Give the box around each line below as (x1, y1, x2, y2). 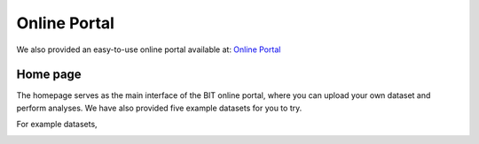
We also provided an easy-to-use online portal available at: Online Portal (16, 44, 281, 55)
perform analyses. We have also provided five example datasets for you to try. (16, 102, 302, 113)
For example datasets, (16, 119, 98, 130)
